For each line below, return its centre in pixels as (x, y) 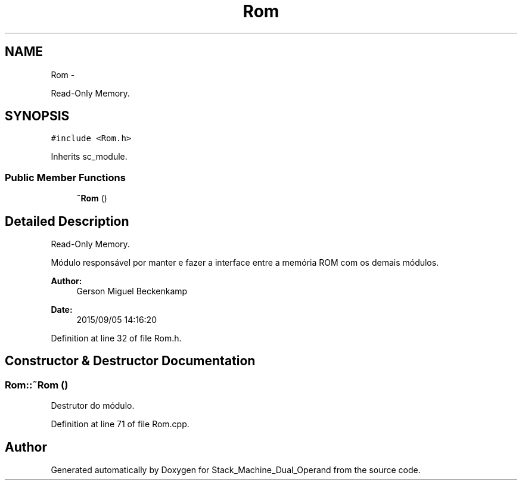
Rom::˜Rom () (37, 385)
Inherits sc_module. (89, 157)
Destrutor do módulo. (93, 406)
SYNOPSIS (37, 116)
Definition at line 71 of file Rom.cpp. (120, 424)
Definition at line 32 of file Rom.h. (116, 338)
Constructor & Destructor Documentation (130, 361)
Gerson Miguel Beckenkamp (132, 291)
